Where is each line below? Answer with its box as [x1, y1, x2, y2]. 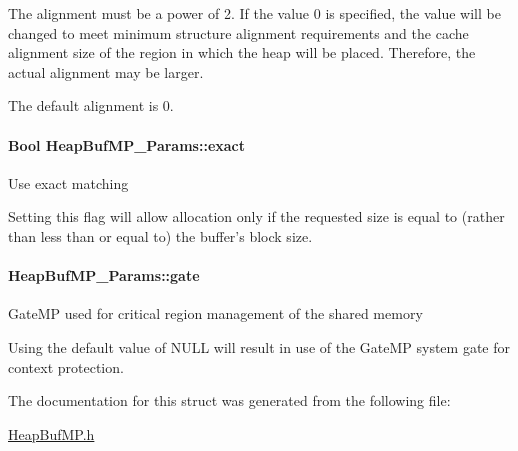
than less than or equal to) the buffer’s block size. [8, 225, 313, 246]
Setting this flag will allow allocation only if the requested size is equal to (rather [8, 206, 505, 227]
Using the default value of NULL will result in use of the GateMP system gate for [8, 336, 511, 357]
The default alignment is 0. [8, 95, 174, 116]
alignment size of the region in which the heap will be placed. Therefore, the [8, 42, 476, 63]
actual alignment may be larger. [8, 61, 204, 82]
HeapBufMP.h [8, 423, 95, 444]
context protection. [8, 356, 124, 377]
